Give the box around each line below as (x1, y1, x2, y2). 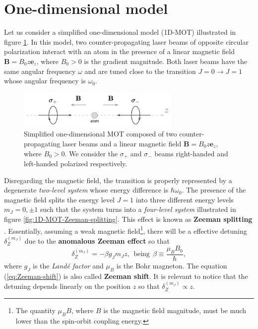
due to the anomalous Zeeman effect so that (24, 235, 170, 246)
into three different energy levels (135, 194, 234, 204)
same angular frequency (4, 66, 76, 76)
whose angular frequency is (4, 75, 86, 86)
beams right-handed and (154, 148, 228, 158)
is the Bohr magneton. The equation (116, 261, 227, 271)
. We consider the (64, 148, 118, 158)
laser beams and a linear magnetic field (62, 138, 182, 148)
